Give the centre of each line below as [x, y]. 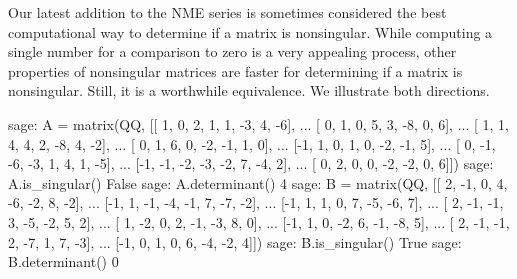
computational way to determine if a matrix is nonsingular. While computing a [250, 31]
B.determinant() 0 [63, 261]
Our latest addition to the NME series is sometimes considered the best [227, 12]
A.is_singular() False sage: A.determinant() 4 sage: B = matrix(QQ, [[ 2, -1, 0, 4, [258, 182]
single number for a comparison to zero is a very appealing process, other [232, 51]
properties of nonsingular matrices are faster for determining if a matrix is [235, 70]
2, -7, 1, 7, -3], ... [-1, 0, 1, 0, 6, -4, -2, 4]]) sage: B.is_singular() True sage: [235, 241]
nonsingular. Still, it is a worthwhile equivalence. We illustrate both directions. [249, 90]
